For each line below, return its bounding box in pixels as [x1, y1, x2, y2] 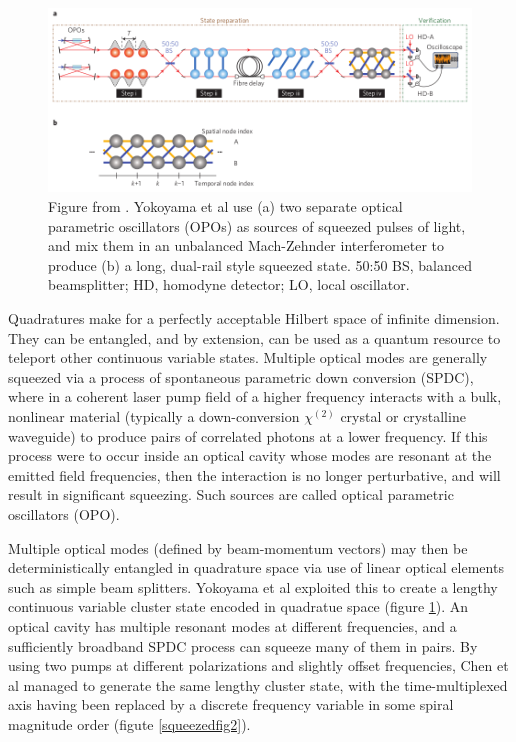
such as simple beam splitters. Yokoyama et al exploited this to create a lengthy [8, 576, 498, 597]
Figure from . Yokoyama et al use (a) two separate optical [48, 196, 403, 217]
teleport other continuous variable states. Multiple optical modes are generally [8, 347, 488, 368]
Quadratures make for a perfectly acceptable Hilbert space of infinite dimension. [8, 308, 500, 329]
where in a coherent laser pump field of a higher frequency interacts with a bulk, [8, 386, 502, 407]
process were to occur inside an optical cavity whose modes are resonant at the [8, 445, 492, 466]
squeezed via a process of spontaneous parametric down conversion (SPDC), [8, 366, 474, 387]
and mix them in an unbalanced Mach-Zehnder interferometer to [48, 235, 445, 256]
